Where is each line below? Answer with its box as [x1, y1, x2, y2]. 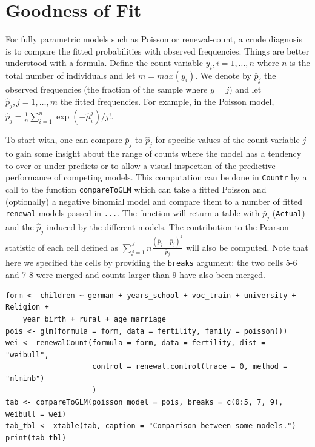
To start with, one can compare [5, 133, 122, 146]
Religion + [5, 303, 49, 312]
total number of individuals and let [5, 69, 136, 82]
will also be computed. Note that [186, 240, 308, 253]
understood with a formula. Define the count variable [5, 56, 203, 69]
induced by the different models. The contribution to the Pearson [46, 220, 289, 233]
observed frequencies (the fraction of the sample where [5, 82, 208, 95]
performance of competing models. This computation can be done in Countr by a [5, 171, 307, 184]
